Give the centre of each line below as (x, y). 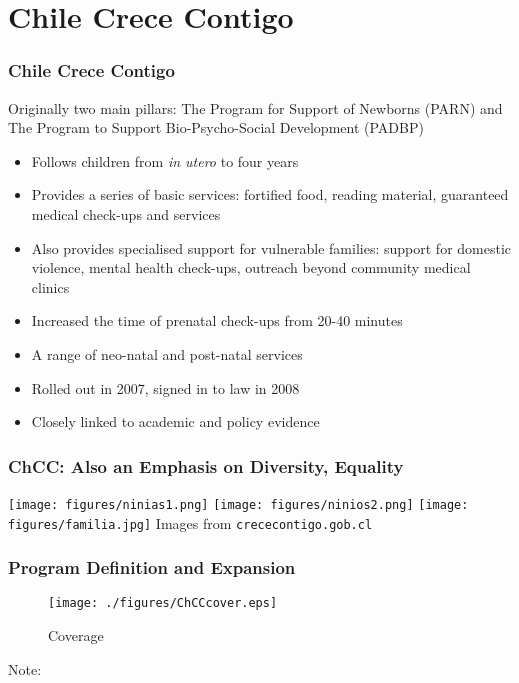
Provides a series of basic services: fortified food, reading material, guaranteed (270, 194)
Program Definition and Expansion (152, 567)
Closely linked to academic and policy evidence (175, 421)
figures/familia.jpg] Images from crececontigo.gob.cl (190, 522)
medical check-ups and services (126, 213)
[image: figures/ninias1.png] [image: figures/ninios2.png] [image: (238, 504)
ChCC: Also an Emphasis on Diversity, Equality (206, 465)
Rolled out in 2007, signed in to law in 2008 (165, 387)
